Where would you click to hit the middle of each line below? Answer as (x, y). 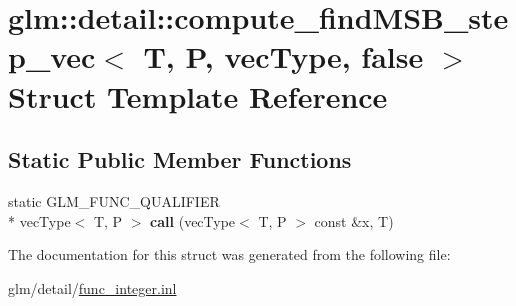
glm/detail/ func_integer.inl (92, 287)
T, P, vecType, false (283, 56)
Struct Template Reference (198, 95)
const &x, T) (354, 220)
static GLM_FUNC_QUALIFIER (114, 200)
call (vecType (193, 220)
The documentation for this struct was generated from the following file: (229, 254)
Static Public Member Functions (180, 159)
